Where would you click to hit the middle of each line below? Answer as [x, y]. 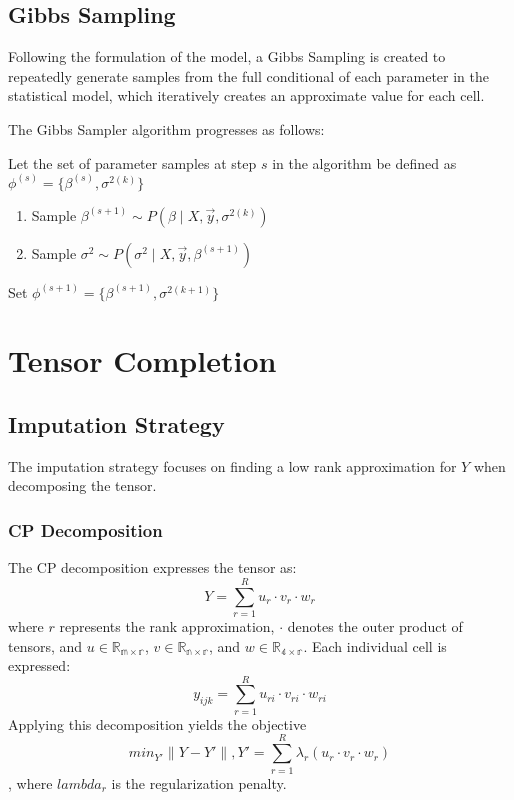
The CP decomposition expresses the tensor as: [152, 567]
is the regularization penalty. [199, 782]
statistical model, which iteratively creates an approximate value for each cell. [246, 95]
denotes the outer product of [375, 625]
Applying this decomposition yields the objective [157, 723]
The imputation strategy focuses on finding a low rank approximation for [232, 465]
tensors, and [45, 645]
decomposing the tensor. [82, 485]
